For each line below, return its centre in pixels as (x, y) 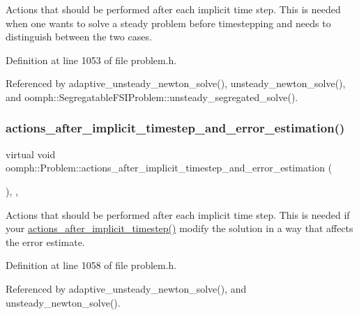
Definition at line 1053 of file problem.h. (91, 60)
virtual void (31, 154)
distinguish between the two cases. (79, 37)
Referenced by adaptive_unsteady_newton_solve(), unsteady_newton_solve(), (176, 83)
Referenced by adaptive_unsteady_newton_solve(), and (126, 288)
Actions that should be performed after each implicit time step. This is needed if (178, 214)
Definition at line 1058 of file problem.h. (91, 265)
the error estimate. (45, 241)
